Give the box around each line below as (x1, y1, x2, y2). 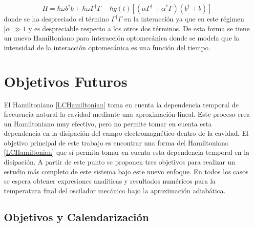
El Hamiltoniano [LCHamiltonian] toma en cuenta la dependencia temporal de (4, 99, 239, 109)
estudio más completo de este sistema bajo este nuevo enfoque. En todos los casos (4, 166, 249, 176)
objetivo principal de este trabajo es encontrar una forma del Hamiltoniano (4, 137, 229, 147)
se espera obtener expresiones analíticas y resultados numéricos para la (4, 176, 216, 186)
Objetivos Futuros (4, 71, 127, 91)
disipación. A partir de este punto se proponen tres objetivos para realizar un (4, 157, 235, 167)
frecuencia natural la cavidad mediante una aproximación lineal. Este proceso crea (4, 109, 250, 119)
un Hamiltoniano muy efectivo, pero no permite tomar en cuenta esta (4, 118, 212, 128)
